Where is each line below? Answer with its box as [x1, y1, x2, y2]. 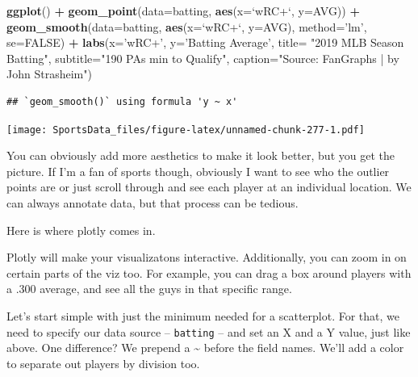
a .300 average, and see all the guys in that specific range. [6, 280, 292, 297]
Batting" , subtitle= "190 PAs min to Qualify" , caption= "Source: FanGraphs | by [6, 49, 399, 66]
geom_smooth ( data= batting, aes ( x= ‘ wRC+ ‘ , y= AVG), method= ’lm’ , [6, 18, 367, 35]
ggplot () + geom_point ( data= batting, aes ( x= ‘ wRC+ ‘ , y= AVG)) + [6, 2, 360, 19]
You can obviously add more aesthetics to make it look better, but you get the [6, 147, 395, 164]
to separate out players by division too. [6, 354, 200, 371]
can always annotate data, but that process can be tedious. [6, 195, 299, 211]
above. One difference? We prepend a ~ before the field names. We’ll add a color [6, 339, 404, 356]
